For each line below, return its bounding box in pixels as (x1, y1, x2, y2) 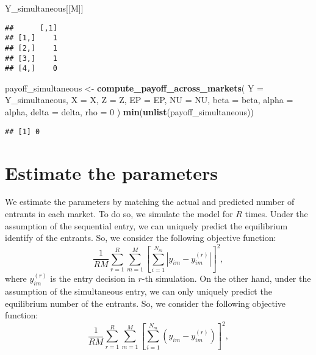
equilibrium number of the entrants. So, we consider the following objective (5, 296, 285, 309)
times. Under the (245, 207, 308, 220)
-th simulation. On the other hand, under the (142, 272, 311, 285)
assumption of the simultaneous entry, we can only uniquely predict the (5, 284, 272, 297)
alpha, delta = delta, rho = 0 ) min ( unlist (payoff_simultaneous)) (5, 106, 254, 118)
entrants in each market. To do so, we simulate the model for (5, 207, 233, 220)
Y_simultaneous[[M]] (5, 2, 84, 14)
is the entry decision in (50, 272, 135, 285)
